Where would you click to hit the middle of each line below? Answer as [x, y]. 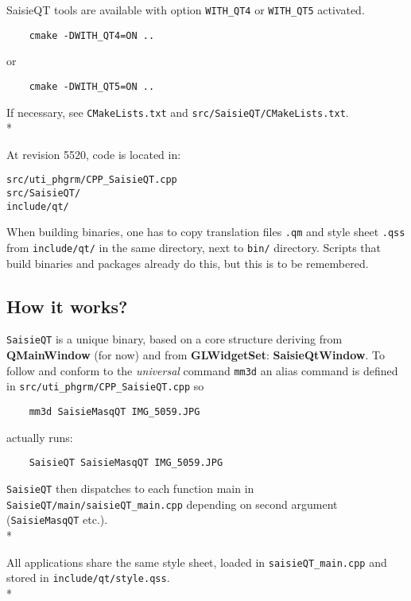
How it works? [67, 306]
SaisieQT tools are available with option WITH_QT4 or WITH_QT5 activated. [186, 10]
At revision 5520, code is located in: [94, 154]
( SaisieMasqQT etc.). [57, 520]
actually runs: [40, 437]
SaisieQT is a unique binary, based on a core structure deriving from [174, 339]
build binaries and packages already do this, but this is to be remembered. [188, 263]
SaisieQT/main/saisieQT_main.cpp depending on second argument [172, 504]
